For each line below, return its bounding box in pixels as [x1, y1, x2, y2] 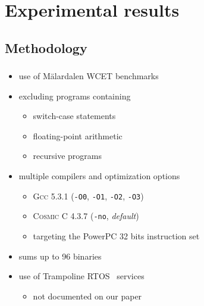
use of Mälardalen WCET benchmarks [18, 70, 159, 82]
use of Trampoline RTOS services [18, 270, 145, 282]
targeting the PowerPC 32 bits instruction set [33, 229, 200, 242]
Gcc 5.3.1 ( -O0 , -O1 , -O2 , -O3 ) [33, 189, 144, 202]
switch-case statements [33, 110, 116, 122]
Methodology [5, 38, 87, 57]
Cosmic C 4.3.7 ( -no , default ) [33, 210, 139, 222]
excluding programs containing [18, 89, 131, 102]
